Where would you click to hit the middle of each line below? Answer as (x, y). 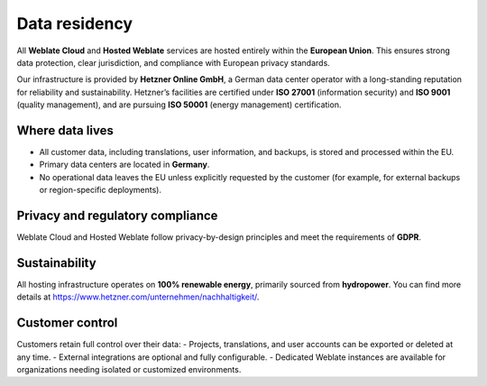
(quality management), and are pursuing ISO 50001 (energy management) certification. (179, 105)
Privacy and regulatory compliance (117, 216)
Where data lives (65, 130)
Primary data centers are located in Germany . (124, 165)
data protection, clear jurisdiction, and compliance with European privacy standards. (174, 62)
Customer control (67, 323)
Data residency (75, 23)
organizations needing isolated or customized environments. (129, 370)
